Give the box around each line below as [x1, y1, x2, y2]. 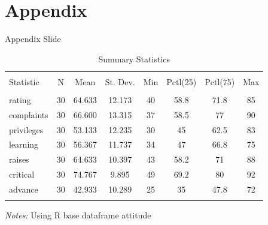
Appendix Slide [5, 32, 61, 45]
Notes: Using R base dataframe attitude [5, 209, 151, 221]
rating [9, 93, 31, 106]
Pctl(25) [166, 75, 197, 88]
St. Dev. [105, 75, 135, 88]
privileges [9, 123, 44, 136]
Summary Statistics [98, 52, 170, 65]
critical [9, 168, 35, 181]
